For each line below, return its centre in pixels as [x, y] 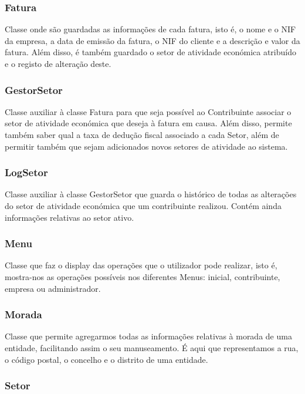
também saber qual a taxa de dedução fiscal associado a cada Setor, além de [142, 134]
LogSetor [26, 172]
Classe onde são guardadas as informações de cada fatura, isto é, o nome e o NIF [150, 29]
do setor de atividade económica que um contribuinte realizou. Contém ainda [143, 206]
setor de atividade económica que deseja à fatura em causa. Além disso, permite [148, 123]
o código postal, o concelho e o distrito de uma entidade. [106, 359]
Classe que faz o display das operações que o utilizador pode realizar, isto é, [141, 265]
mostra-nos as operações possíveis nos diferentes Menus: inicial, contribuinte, [143, 277]
